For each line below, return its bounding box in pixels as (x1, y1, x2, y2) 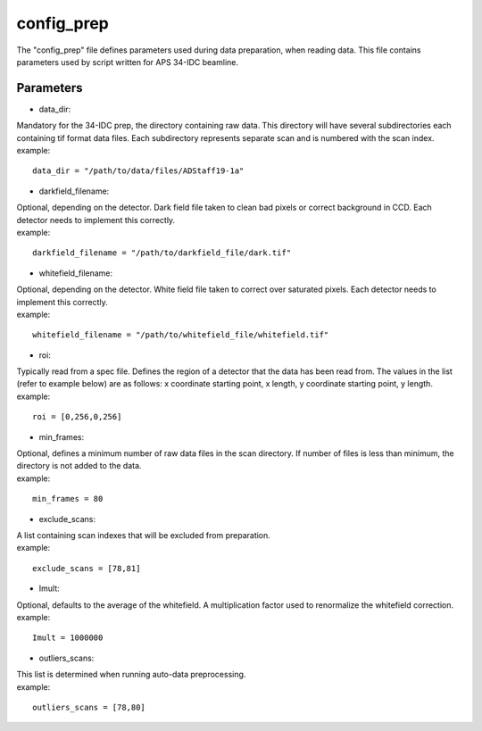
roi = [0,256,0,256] (32, 411, 122, 422)
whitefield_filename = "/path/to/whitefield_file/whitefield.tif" (32, 330, 329, 340)
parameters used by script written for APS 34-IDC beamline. (16, 56, 238, 67)
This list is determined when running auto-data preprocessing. (16, 669, 246, 680)
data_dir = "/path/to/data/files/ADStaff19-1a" (32, 166, 245, 176)
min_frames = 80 (32, 494, 104, 504)
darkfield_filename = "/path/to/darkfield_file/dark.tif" (32, 248, 292, 258)
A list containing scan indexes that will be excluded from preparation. (16, 530, 271, 540)
